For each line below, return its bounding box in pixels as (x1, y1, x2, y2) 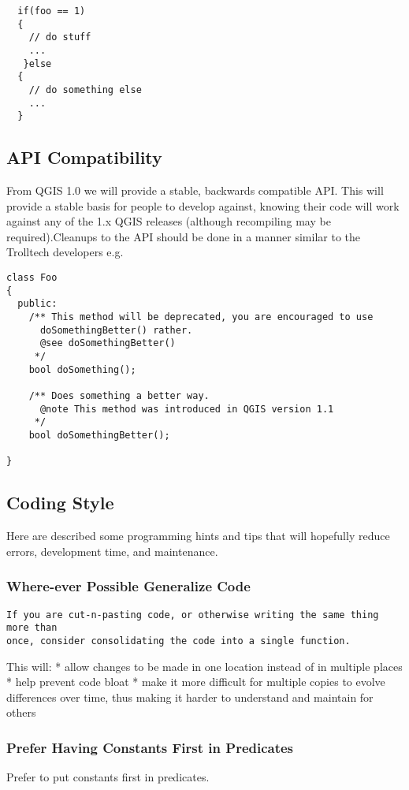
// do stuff (28, 32, 91, 43)
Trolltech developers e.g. (6, 244, 124, 260)
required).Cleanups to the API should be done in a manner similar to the (6, 228, 360, 244)
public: (17, 298, 58, 310)
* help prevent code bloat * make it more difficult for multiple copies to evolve (6, 673, 385, 690)
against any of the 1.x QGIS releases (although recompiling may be (6, 213, 331, 229)
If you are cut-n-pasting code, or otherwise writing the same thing (6, 609, 379, 620)
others (6, 704, 36, 721)
